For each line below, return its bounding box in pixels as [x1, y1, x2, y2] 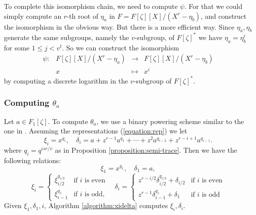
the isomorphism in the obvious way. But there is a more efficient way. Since [4, 21, 235, 32]
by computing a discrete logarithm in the [4, 75, 128, 86]
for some [4, 42, 30, 52]
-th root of [67, 10, 99, 21]
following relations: [4, 155, 61, 165]
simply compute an [4, 10, 62, 21]
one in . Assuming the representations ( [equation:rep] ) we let [4, 126, 187, 136]
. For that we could [184, 1, 243, 11]
